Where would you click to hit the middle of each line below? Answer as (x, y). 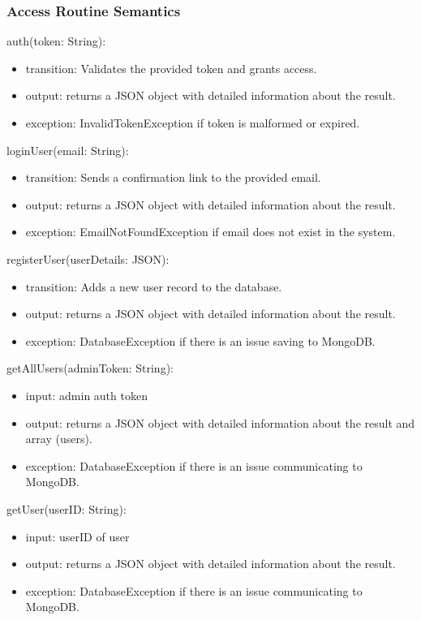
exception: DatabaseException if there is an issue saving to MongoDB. (200, 340)
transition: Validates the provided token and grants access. (171, 68)
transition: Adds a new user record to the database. (154, 286)
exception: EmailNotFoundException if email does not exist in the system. (210, 232)
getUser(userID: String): (67, 508)
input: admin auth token (86, 395)
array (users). (59, 439)
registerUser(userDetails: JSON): (88, 258)
